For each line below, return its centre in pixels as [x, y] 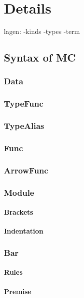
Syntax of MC [40, 57]
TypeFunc [24, 103]
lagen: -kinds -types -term [42, 31]
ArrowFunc [26, 170]
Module [19, 192]
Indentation [24, 231]
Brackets [19, 212]
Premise [18, 291]
